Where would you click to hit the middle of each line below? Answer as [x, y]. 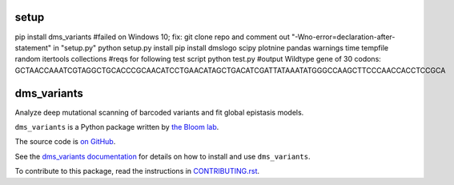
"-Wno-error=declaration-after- [343, 37]
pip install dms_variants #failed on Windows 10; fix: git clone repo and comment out [152, 37]
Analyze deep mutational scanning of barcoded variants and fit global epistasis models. [159, 112]
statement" [33, 47]
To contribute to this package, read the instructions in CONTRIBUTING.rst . [137, 171]
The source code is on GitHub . [65, 142]
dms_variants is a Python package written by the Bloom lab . [117, 127]
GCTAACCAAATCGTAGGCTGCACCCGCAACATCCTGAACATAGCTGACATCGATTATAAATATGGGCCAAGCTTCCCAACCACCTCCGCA [230, 70]
